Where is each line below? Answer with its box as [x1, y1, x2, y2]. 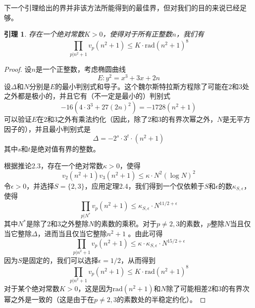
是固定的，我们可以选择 [22, 255, 99, 265]
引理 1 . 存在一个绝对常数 [4, 29, 84, 39]
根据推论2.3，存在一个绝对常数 [4, 160, 103, 170]
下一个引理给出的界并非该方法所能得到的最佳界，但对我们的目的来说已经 [4, 2, 240, 12]
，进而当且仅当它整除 [37, 228, 107, 238]
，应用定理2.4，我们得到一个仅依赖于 [84, 180, 204, 191]
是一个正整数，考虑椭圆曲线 [35, 64, 126, 74]
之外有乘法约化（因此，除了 [57, 114, 148, 124]
